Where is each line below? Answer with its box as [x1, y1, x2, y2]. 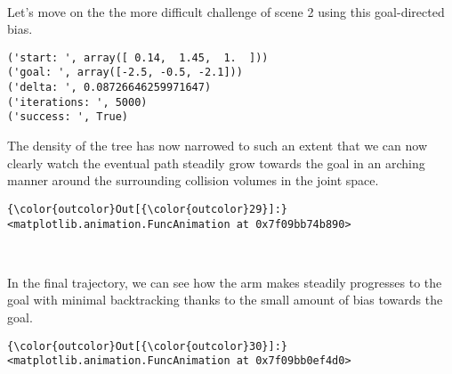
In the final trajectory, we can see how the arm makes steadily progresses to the [7, 272, 442, 291]
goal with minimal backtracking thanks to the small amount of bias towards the [7, 290, 443, 309]
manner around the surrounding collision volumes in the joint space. [7, 171, 379, 190]
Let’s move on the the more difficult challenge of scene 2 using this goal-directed [7, 2, 445, 20]
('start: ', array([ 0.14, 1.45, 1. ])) [7, 51, 269, 64]
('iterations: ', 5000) [7, 95, 148, 109]
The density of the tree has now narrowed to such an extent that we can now [7, 136, 428, 155]
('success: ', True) [7, 110, 129, 124]
